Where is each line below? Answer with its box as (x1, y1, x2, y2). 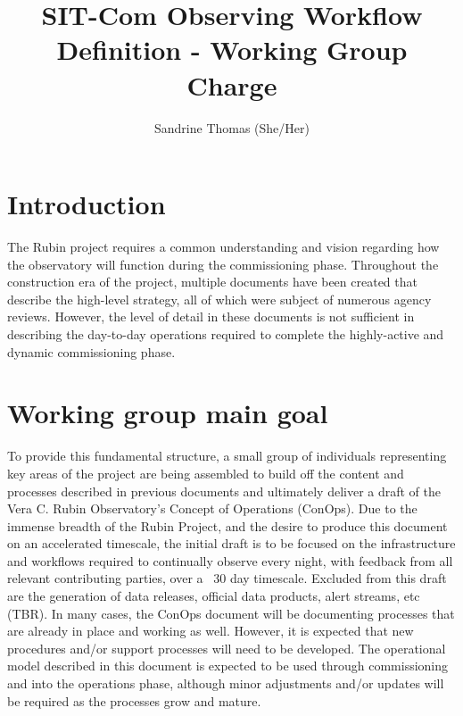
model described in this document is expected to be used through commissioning (7, 656, 449, 675)
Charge (186, 66, 277, 103)
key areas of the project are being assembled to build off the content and (7, 463, 404, 482)
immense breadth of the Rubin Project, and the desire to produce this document (7, 516, 448, 535)
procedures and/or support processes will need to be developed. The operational (7, 638, 446, 657)
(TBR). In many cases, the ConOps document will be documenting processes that (7, 604, 455, 622)
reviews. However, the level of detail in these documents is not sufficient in (7, 307, 415, 326)
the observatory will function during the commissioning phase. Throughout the (7, 254, 439, 273)
